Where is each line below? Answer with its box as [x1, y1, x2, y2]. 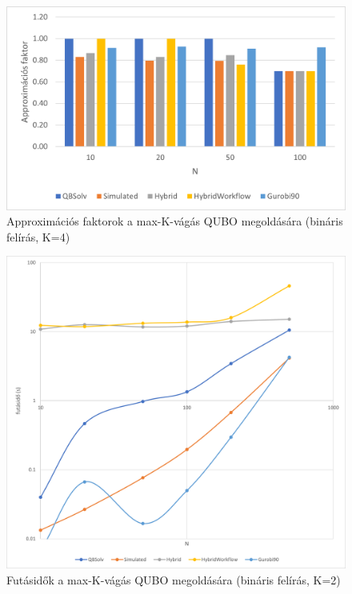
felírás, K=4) [6, 228, 70, 245]
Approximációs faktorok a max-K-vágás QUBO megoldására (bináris [6, 213, 343, 229]
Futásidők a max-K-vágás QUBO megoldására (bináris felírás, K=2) [6, 571, 341, 588]
